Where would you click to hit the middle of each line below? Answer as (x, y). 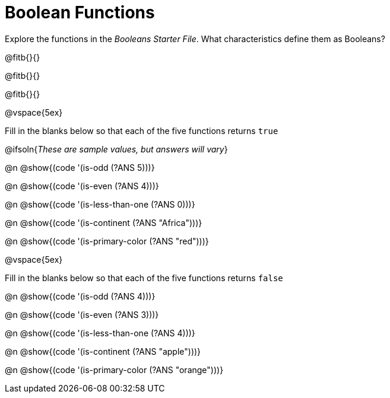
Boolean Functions (80, 12)
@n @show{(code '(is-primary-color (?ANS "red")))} (107, 241)
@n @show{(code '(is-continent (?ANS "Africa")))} (104, 222)
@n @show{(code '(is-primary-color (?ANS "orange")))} (114, 370)
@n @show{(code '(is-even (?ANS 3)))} (82, 314)
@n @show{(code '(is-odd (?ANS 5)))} (80, 167)
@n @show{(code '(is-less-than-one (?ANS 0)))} (100, 204)
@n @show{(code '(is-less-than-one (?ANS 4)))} (100, 333)
